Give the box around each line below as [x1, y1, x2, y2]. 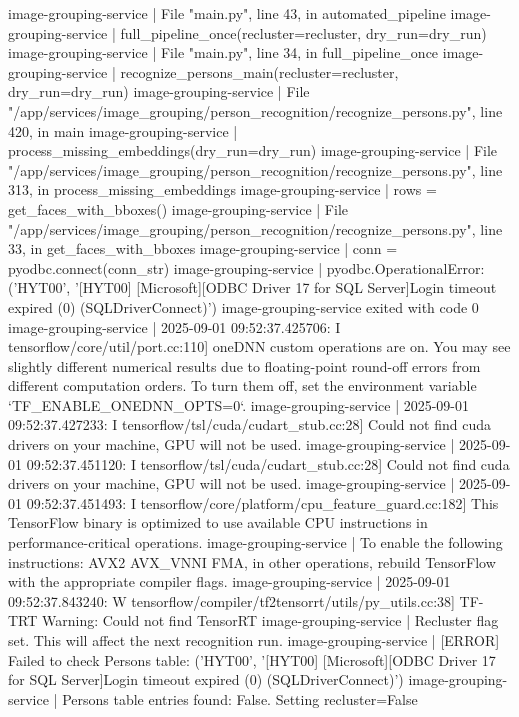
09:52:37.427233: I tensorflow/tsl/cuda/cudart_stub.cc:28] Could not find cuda [8, 414, 491, 435]
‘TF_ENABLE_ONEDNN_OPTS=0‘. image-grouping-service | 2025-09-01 [8, 394, 470, 415]
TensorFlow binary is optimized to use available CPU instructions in [8, 512, 428, 533]
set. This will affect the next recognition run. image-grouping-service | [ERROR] [8, 630, 500, 650]
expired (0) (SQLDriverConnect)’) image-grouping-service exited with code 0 [8, 296, 479, 317]
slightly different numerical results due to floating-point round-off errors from [8, 355, 481, 376]
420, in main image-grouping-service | [8, 120, 238, 141]
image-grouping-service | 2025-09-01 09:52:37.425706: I [8, 316, 341, 337]
